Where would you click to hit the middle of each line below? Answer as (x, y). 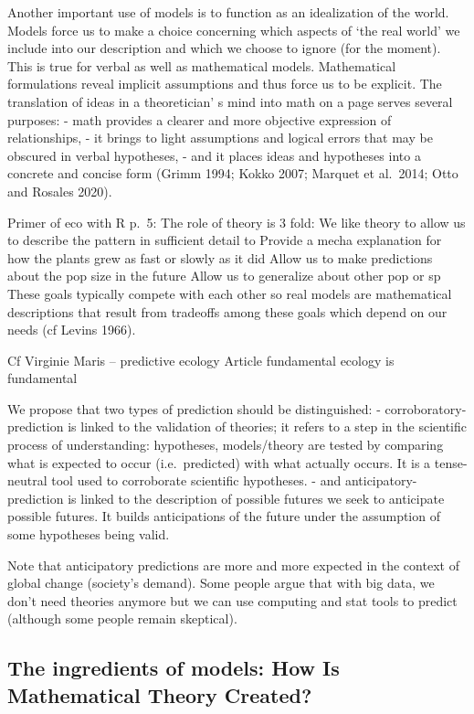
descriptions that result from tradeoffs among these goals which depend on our (227, 311)
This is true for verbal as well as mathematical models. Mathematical (202, 65)
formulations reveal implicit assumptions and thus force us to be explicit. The (225, 84)
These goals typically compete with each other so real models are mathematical (230, 293)
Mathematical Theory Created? (160, 694)
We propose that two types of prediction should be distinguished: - (194, 408)
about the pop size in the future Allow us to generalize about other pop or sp (224, 276)
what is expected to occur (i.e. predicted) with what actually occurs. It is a (219, 462)
